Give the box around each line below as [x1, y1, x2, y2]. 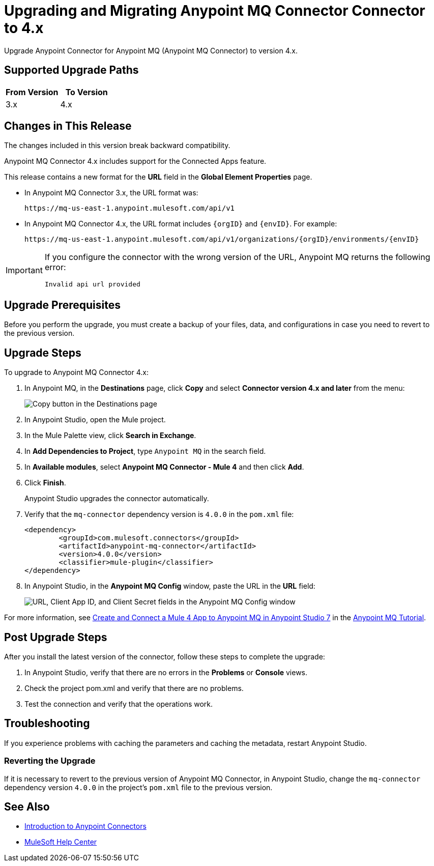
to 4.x [4, 19, 44, 37]
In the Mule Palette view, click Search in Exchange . [24, 431, 196, 440]
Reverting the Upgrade [4, 756, 96, 766]
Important [6, 265, 43, 275]
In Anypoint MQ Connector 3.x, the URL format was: [24, 188, 198, 197]
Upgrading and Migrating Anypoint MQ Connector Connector [4, 2, 425, 19]
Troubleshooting [4, 717, 90, 730]
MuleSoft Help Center [24, 838, 97, 847]
